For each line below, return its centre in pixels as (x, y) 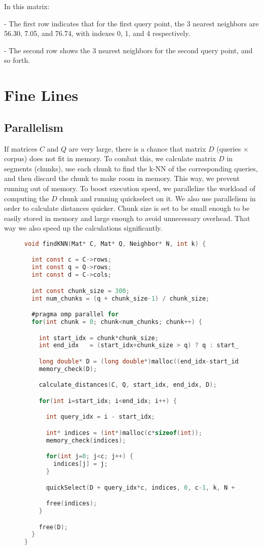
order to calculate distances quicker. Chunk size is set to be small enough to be (127, 208)
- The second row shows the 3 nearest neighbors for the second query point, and (128, 50)
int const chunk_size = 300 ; (81, 291)
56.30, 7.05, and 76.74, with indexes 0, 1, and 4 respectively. (97, 33)
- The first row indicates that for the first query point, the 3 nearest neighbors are (131, 23)
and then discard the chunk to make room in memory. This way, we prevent (122, 178)
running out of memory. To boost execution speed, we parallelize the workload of (130, 188)
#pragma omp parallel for (75, 315)
